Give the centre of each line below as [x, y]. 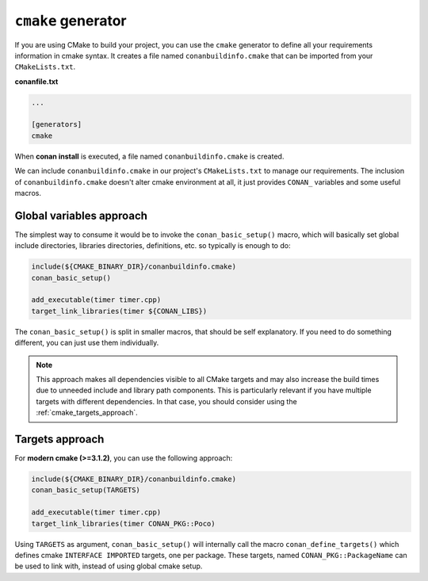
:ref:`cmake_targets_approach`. [87, 413]
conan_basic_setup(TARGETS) [86, 490]
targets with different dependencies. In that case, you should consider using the [166, 401]
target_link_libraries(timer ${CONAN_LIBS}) [119, 311]
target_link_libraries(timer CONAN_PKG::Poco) [123, 524]
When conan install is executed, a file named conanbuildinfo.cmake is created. [149, 156]
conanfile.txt [36, 81]
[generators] [57, 124]
